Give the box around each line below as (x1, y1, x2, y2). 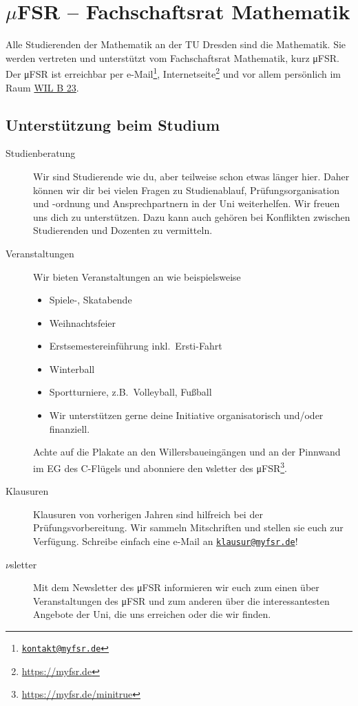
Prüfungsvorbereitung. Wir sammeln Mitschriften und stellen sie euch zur (33, 520, 344, 535)
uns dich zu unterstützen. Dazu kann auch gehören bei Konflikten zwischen (33, 209, 350, 224)
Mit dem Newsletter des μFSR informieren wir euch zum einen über (33, 580, 319, 595)
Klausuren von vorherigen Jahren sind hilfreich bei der (33, 506, 263, 521)
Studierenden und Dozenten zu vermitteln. (33, 223, 213, 237)
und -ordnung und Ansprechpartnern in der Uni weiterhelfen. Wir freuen (33, 196, 340, 211)
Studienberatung (6, 146, 76, 160)
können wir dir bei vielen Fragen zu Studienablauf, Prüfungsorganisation (33, 182, 339, 197)
